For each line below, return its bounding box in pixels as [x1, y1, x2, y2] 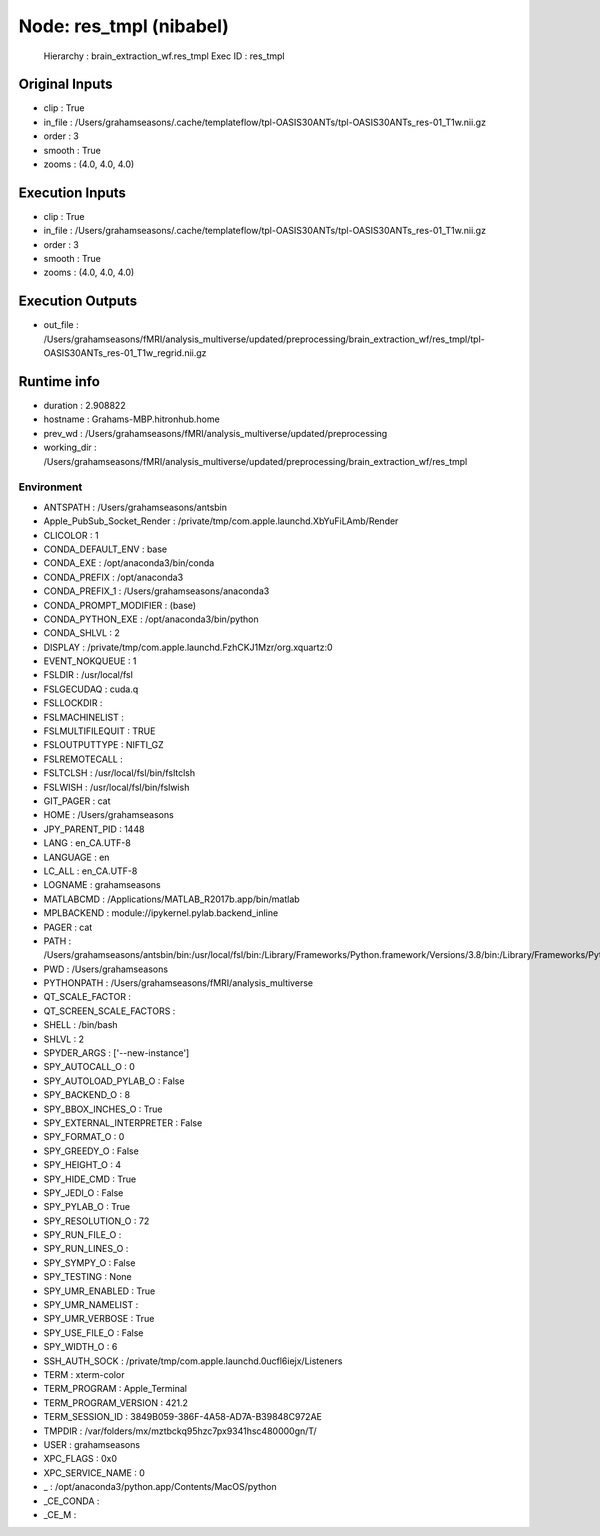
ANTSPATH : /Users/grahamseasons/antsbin [43, 501, 228, 513]
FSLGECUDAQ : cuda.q [43, 683, 139, 695]
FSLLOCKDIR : [43, 697, 103, 709]
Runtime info [18, 373, 100, 390]
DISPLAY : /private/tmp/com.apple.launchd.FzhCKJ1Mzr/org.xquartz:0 [43, 641, 333, 653]
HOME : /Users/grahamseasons [43, 809, 174, 821]
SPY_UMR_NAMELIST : [43, 1299, 139, 1311]
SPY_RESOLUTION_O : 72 [43, 1215, 150, 1227]
